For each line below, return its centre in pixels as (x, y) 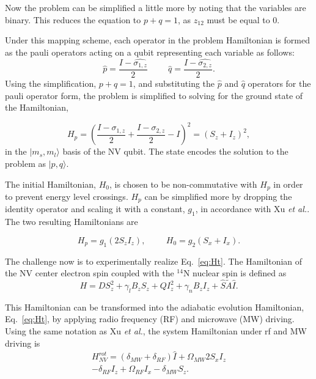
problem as (26, 163)
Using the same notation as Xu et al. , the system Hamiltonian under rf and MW (156, 331)
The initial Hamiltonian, (50, 184)
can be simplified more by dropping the (218, 196)
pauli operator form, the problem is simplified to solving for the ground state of (154, 95)
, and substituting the (174, 83)
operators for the (279, 83)
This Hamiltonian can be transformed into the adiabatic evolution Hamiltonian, (155, 307)
